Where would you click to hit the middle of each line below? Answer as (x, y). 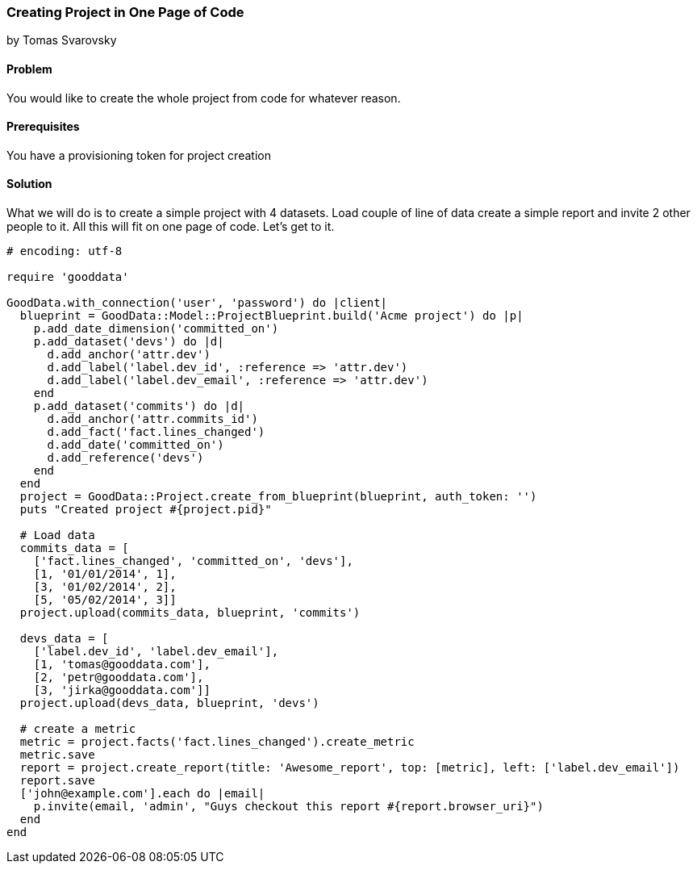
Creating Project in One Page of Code (125, 12)
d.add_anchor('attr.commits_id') (152, 419)
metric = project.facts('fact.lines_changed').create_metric (217, 742)
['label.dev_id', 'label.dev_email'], (156, 652)
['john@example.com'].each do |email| (142, 794)
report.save (57, 781)
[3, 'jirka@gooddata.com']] (122, 690)
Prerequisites (43, 127)
